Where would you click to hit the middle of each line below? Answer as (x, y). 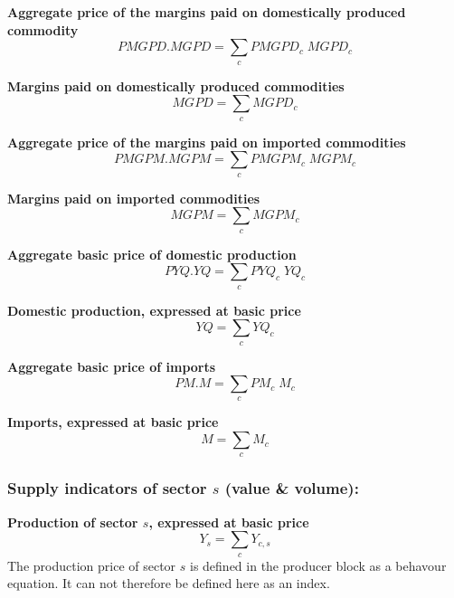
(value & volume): (292, 488)
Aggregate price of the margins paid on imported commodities (207, 142)
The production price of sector (92, 565)
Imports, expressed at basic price (113, 422)
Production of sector (73, 522)
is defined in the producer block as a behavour (318, 565)
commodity (43, 29)
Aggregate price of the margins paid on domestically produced (207, 12)
